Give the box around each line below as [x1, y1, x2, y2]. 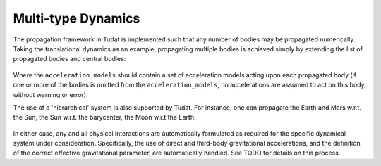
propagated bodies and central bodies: [13, 55, 126, 63]
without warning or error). [13, 90, 88, 98]
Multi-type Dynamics [13, 11, 140, 26]
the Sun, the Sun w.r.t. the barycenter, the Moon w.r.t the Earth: [13, 113, 196, 122]
